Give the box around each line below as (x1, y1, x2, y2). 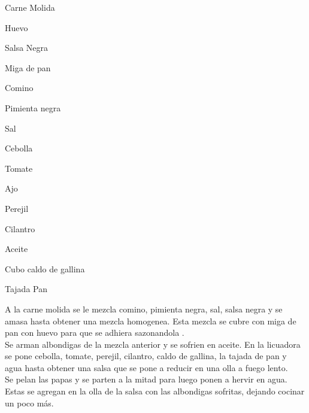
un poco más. (5, 396, 54, 409)
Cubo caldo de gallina (5, 262, 85, 275)
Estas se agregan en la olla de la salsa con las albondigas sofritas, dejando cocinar (5, 385, 305, 397)
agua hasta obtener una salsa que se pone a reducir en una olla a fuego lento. (5, 361, 288, 373)
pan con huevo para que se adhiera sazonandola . (5, 326, 184, 339)
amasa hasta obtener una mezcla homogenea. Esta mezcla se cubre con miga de (5, 314, 296, 327)
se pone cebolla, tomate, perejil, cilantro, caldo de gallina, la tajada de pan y (5, 350, 287, 362)
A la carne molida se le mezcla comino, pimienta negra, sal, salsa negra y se (5, 302, 283, 315)
